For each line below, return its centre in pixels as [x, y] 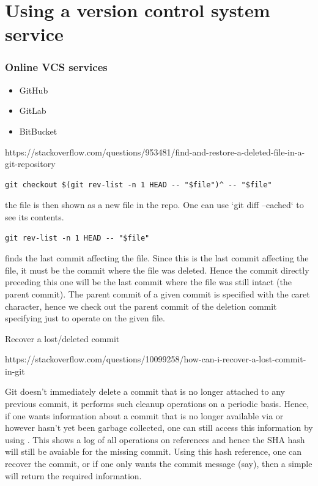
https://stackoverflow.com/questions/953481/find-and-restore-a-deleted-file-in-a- [155, 151]
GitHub [34, 90]
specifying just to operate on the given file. [85, 318]
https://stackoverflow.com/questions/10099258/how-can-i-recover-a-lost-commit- [156, 359]
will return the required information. [73, 475]
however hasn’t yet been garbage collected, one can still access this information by [159, 428]
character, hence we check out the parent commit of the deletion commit [141, 306]
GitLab [33, 110]
